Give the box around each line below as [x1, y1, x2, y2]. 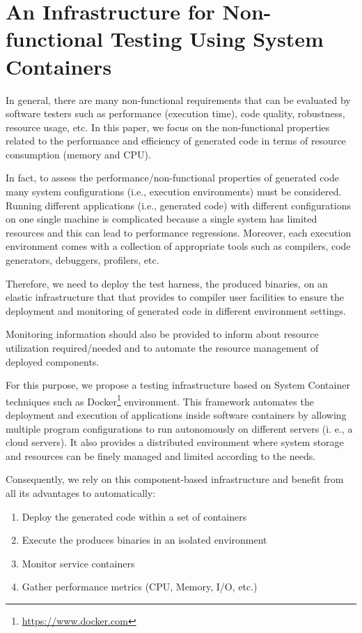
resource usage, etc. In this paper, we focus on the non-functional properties [6, 119, 330, 134]
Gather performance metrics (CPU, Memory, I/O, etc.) [22, 579, 258, 594]
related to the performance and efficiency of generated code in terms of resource [6, 133, 346, 148]
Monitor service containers [22, 556, 135, 570]
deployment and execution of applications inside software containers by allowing [6, 408, 347, 422]
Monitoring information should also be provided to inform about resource [6, 327, 319, 341]
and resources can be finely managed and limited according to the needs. [6, 448, 316, 463]
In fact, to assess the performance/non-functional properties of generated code [6, 170, 339, 185]
